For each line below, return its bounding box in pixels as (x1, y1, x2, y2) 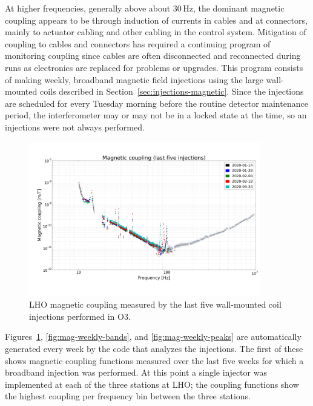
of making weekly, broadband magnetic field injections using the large (5, 73, 263, 86)
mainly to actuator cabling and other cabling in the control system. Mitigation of (5, 25, 306, 38)
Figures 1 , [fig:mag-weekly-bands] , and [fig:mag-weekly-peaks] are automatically (5, 330, 301, 343)
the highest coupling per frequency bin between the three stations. (5, 390, 251, 402)
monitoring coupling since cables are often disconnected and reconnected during (5, 49, 301, 62)
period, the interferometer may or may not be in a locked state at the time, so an (5, 109, 307, 121)
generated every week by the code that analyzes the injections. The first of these (5, 342, 303, 355)
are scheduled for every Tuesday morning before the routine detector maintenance (5, 96, 308, 109)
